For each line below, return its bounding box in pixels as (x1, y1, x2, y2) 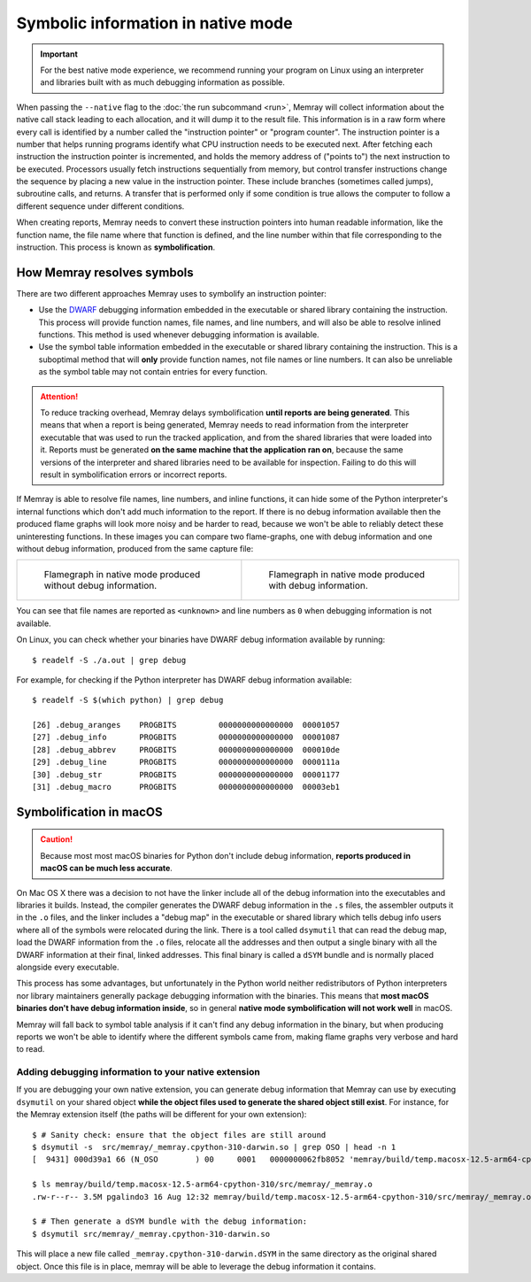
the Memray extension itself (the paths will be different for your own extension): (16, 1109, 307, 1120)
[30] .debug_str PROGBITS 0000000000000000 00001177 (32, 769, 341, 779)
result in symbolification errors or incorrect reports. (40, 469, 227, 480)
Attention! (40, 390, 79, 402)
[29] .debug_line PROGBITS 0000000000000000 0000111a (32, 757, 341, 768)
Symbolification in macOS (16, 804, 163, 819)
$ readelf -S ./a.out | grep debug (32, 655, 187, 665)
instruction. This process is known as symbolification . (16, 242, 216, 252)
